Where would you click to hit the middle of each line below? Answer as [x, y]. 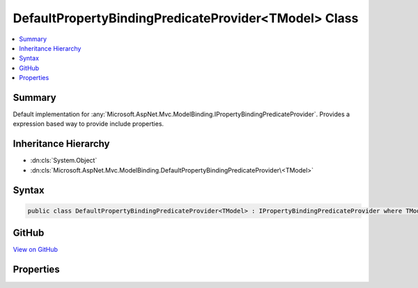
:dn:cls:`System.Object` [64, 161]
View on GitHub [36, 250]
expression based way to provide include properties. [88, 124]
